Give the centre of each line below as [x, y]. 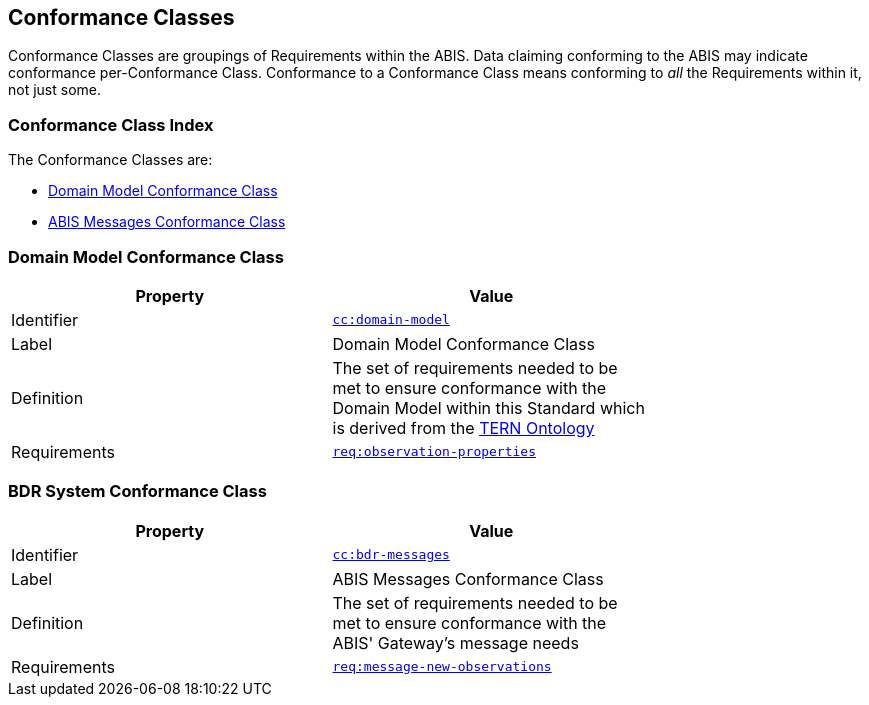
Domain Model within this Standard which [488, 407]
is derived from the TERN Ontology [463, 427]
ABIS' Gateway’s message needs [455, 642]
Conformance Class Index [111, 124]
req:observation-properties [434, 452]
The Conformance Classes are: [110, 160]
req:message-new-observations [442, 667]
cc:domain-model [391, 320]
